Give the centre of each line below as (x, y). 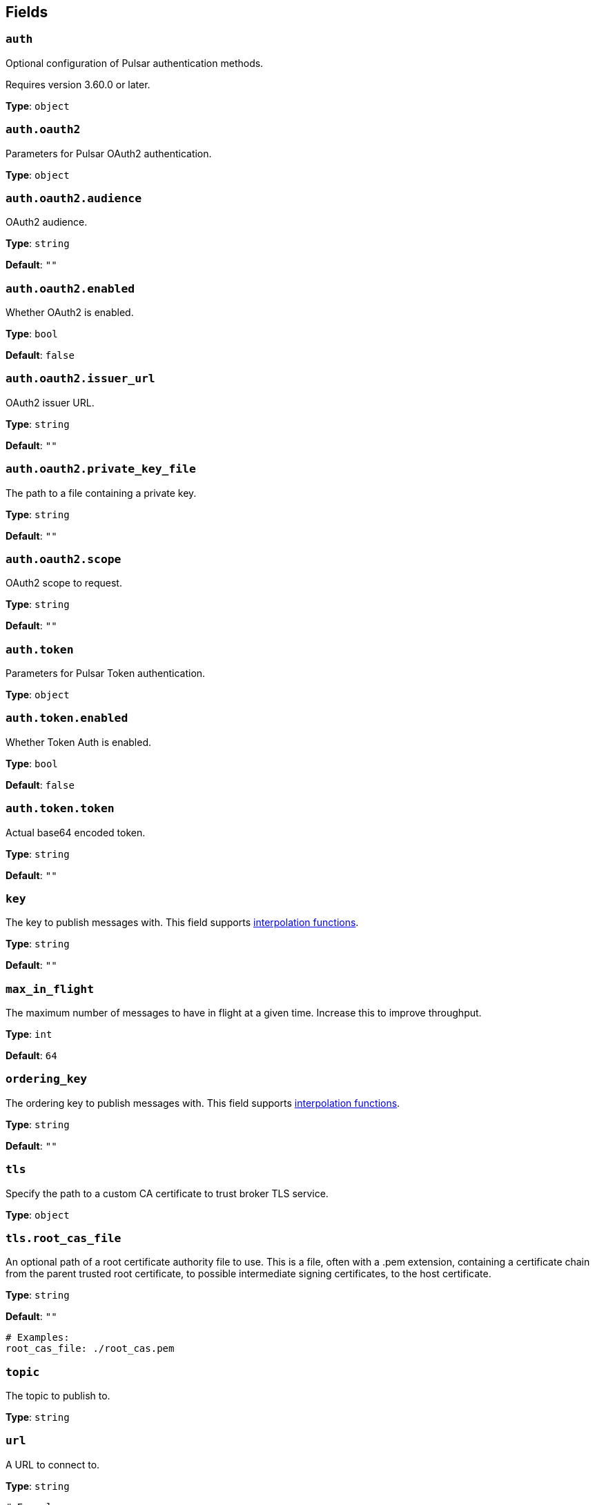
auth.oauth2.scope (64, 559)
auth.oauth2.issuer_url (80, 379)
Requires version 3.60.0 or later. (78, 84)
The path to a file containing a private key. (101, 493)
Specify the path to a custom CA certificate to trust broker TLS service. (167, 1193)
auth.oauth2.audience (74, 198)
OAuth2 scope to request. (64, 583)
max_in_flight (50, 989)
